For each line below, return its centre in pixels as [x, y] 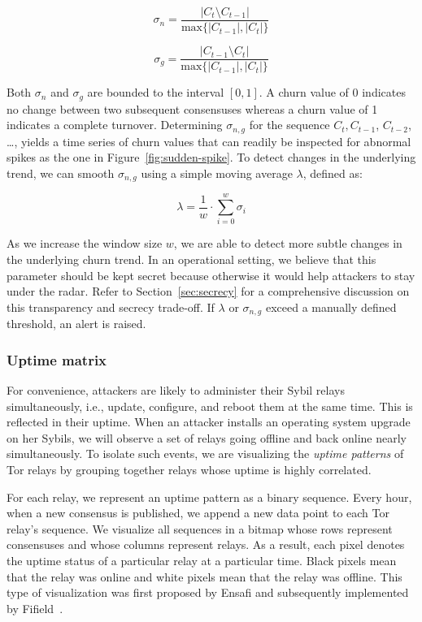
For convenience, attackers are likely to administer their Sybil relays [176, 390]
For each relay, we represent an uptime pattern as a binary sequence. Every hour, [209, 497]
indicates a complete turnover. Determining [115, 125]
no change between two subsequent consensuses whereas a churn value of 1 [192, 108]
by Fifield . [35, 608]
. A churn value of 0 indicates [332, 92]
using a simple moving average [217, 173]
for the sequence [289, 125]
